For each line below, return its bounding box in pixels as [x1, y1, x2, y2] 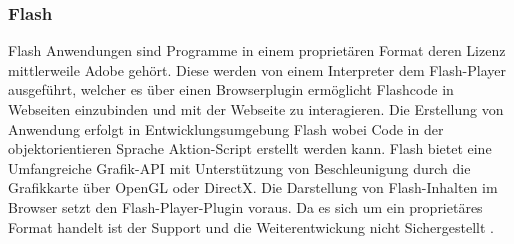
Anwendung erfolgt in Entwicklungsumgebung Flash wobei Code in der [8, 118, 444, 139]
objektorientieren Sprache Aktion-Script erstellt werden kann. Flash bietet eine [8, 138, 492, 159]
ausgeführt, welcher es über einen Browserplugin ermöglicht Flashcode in [8, 79, 454, 100]
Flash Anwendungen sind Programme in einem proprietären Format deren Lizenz [8, 40, 506, 61]
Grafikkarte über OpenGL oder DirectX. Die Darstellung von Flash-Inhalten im [8, 177, 498, 198]
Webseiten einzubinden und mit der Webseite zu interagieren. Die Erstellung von [8, 99, 504, 119]
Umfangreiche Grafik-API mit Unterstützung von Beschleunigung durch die [8, 157, 471, 178]
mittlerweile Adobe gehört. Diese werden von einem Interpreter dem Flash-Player [8, 59, 506, 80]
